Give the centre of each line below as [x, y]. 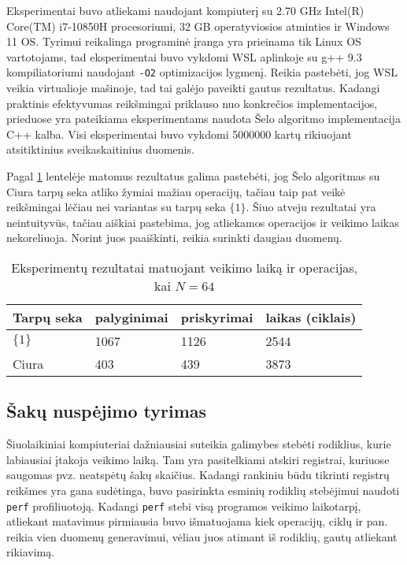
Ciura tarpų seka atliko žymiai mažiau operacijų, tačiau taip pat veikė [176, 191]
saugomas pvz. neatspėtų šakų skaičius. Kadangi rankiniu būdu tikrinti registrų [198, 475]
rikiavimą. [31, 552]
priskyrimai [217, 317]
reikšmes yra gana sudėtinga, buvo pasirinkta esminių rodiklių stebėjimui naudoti [203, 490]
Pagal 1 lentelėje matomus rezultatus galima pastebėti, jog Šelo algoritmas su [193, 176]
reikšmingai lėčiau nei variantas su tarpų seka [116, 207]
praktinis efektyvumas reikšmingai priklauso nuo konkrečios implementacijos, [192, 103]
